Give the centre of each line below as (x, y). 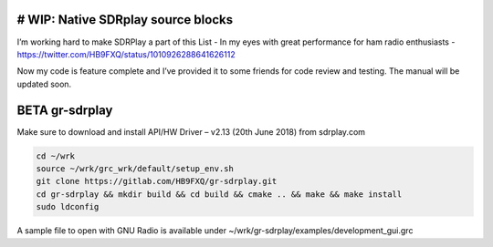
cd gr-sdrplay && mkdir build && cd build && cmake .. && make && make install (219, 194)
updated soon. (44, 84)
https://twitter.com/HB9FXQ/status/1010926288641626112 (126, 54)
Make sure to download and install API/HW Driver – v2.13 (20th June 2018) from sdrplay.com (191, 131)
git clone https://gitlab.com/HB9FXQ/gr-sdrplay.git (157, 181)
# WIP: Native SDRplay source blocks (125, 20)
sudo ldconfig (68, 207)
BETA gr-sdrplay (65, 110)
